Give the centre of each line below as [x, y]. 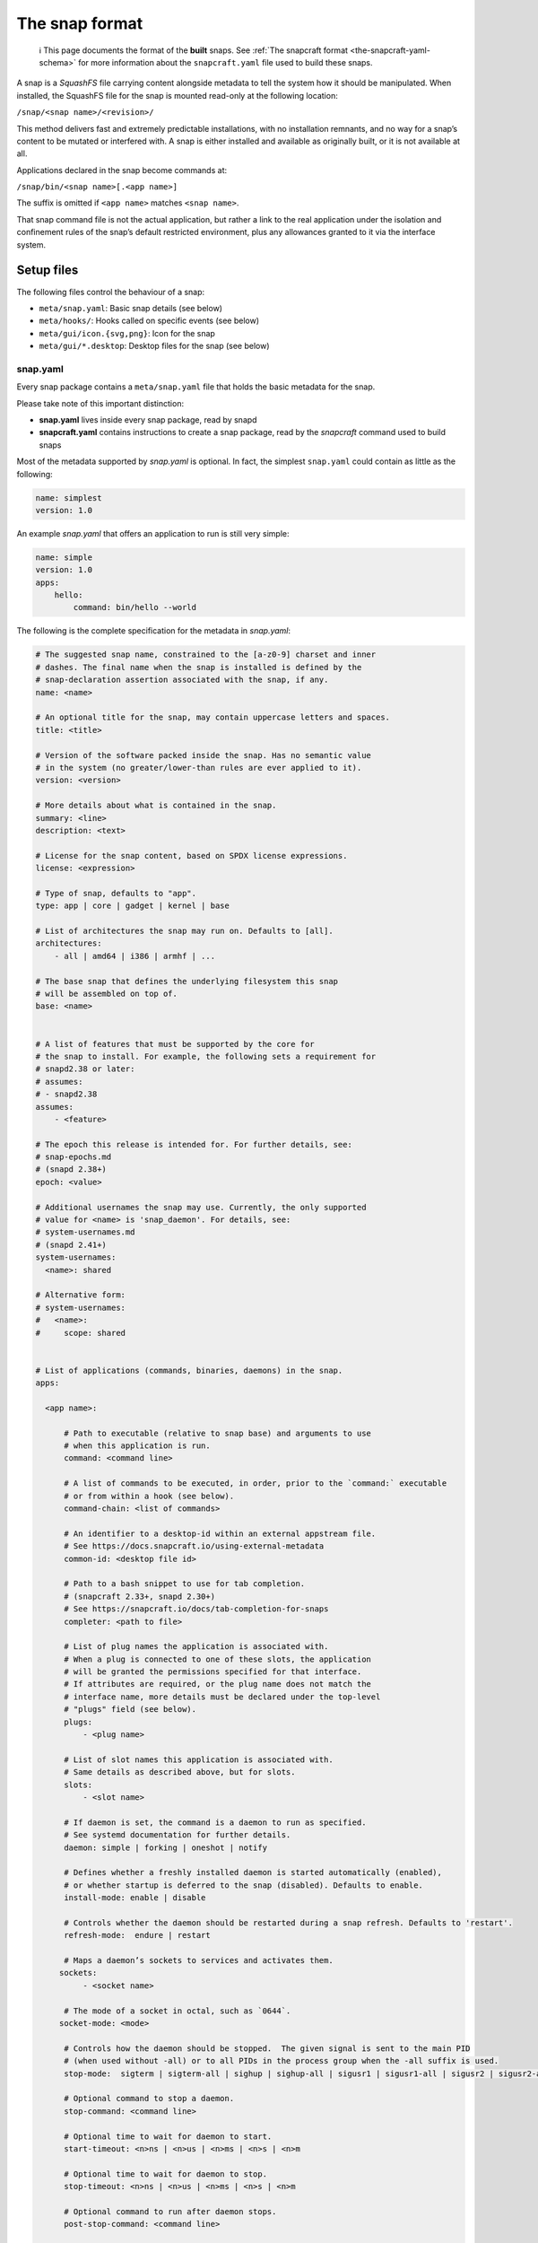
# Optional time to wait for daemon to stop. [166, 2174]
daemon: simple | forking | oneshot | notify [166, 1847]
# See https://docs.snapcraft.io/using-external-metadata [194, 1546]
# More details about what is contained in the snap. [156, 806]
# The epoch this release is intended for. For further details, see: [194, 1144]
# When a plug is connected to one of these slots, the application [218, 1659]
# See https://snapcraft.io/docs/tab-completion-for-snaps [196, 1609]
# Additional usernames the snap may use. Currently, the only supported [201, 1207]
